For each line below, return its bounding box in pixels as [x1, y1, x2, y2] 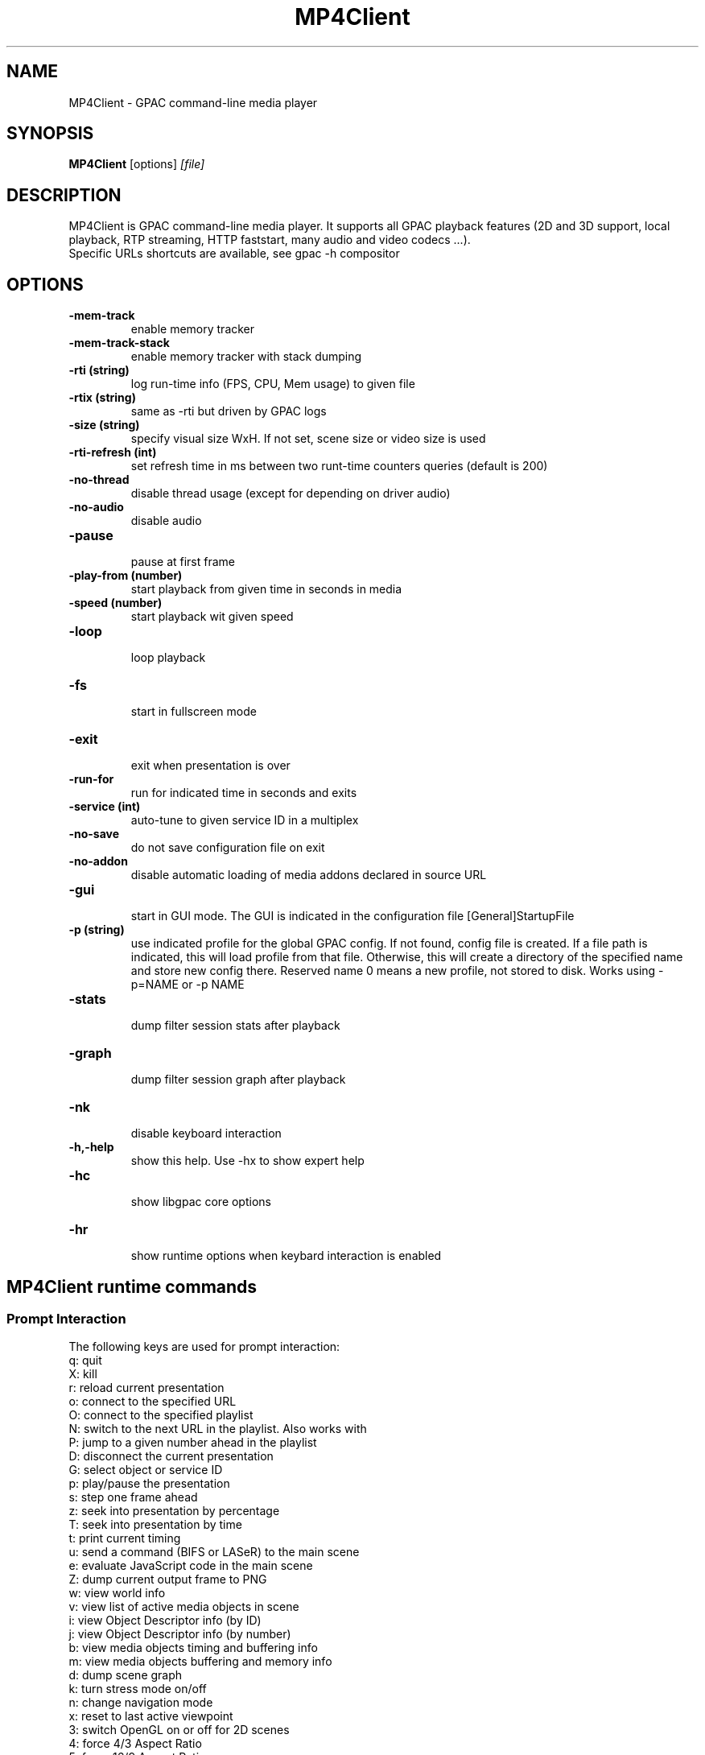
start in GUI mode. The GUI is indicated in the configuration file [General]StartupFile [130, 909, 575, 923]
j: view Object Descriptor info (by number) [68, 1627, 291, 1641]
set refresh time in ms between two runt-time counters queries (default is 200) [130, 459, 548, 473]
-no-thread [68, 473, 130, 487]
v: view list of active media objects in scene [68, 1600, 299, 1614]
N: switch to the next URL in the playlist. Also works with [68, 1422, 367, 1436]
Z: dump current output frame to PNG [68, 1572, 267, 1587]
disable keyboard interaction [130, 1126, 282, 1141]
